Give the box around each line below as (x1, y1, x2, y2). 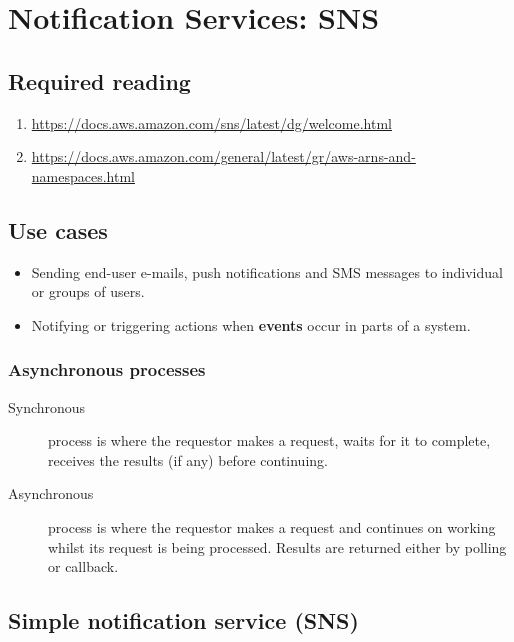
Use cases (8, 214, 108, 245)
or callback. (48, 556, 119, 577)
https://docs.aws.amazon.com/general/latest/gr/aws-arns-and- (31, 146, 416, 167)
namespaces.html (31, 165, 135, 186)
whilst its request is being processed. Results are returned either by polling (48, 536, 507, 557)
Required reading (8, 65, 191, 96)
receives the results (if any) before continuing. (48, 449, 328, 470)
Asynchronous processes (8, 357, 206, 382)
